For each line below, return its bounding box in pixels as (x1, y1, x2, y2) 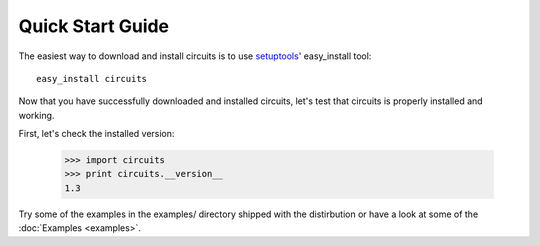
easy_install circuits (36, 73, 148, 84)
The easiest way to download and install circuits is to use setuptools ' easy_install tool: (18, 50, 372, 62)
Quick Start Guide (18, 15, 170, 37)
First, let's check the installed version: (18, 128, 175, 140)
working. (18, 109, 55, 121)
